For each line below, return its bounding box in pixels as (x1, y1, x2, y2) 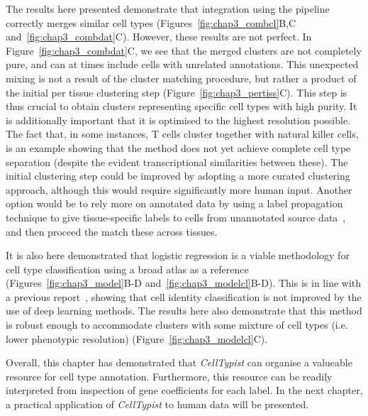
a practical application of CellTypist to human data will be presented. (6, 397, 309, 412)
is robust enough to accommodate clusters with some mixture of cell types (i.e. (6, 317, 348, 332)
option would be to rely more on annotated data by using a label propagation (6, 196, 343, 211)
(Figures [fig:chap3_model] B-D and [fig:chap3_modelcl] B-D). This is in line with (6, 275, 362, 290)
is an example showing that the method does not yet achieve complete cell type (6, 140, 351, 155)
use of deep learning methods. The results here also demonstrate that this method (6, 303, 362, 318)
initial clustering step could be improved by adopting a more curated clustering (6, 168, 350, 183)
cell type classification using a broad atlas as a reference (6, 261, 249, 276)
